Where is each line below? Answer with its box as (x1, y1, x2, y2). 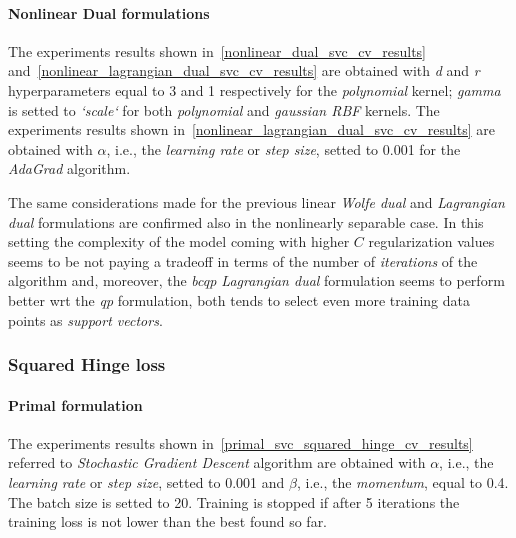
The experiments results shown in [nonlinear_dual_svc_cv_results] (8, 40, 426, 61)
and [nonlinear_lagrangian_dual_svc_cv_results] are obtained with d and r (8, 60, 480, 81)
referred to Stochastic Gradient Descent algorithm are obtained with (8, 452, 426, 473)
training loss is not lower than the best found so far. (8, 511, 328, 532)
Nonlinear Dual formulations (8, 2, 210, 23)
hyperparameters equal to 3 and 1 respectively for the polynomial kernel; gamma (8, 79, 501, 100)
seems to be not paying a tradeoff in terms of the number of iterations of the (8, 250, 478, 271)
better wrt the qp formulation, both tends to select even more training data (8, 289, 470, 310)
